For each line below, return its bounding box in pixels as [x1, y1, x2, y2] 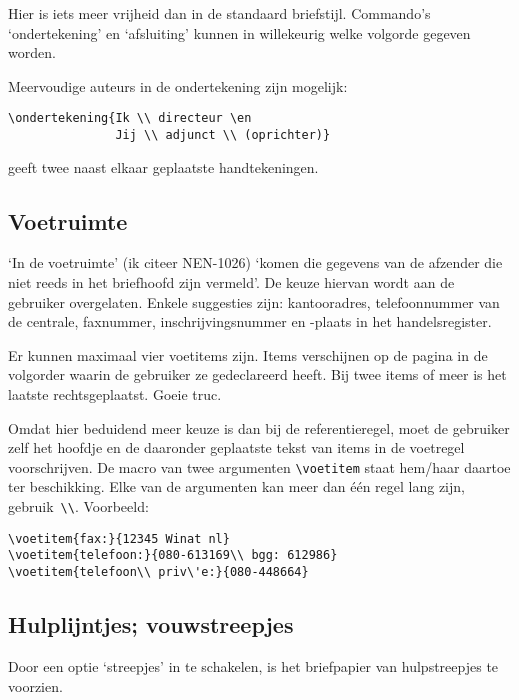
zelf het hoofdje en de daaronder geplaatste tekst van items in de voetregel [8, 437, 465, 458]
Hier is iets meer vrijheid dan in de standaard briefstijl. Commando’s [8, 3, 431, 23]
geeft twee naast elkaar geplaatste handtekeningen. [8, 156, 319, 177]
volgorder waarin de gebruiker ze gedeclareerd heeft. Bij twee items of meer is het [8, 364, 507, 385]
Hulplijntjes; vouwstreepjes [8, 609, 294, 640]
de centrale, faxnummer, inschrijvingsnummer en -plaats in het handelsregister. [8, 311, 492, 332]
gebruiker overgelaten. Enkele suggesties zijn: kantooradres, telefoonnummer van [8, 291, 500, 312]
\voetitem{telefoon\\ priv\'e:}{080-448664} [8, 565, 309, 580]
